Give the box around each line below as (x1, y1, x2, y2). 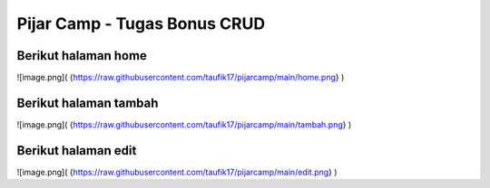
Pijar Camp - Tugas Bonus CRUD (16, 14, 266, 33)
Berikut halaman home (16, 48, 147, 63)
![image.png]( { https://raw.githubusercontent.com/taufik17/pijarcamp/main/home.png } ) (16, 72, 345, 83)
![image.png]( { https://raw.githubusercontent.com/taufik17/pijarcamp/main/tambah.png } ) (16, 118, 352, 130)
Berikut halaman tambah (16, 95, 159, 110)
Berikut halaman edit (16, 143, 137, 158)
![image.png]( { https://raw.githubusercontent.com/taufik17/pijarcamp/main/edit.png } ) (16, 166, 338, 177)
